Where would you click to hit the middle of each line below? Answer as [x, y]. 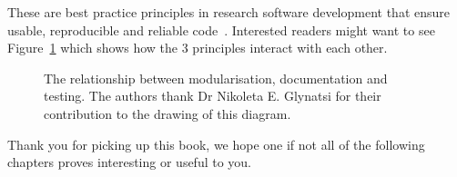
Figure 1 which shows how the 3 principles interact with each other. [198, 48]
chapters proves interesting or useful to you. [130, 162]
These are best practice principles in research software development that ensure [229, 12]
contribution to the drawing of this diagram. [168, 113]
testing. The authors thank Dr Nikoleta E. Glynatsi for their [213, 96]
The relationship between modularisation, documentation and [216, 78]
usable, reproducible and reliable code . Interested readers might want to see [221, 29]
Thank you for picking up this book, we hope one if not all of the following [216, 144]
